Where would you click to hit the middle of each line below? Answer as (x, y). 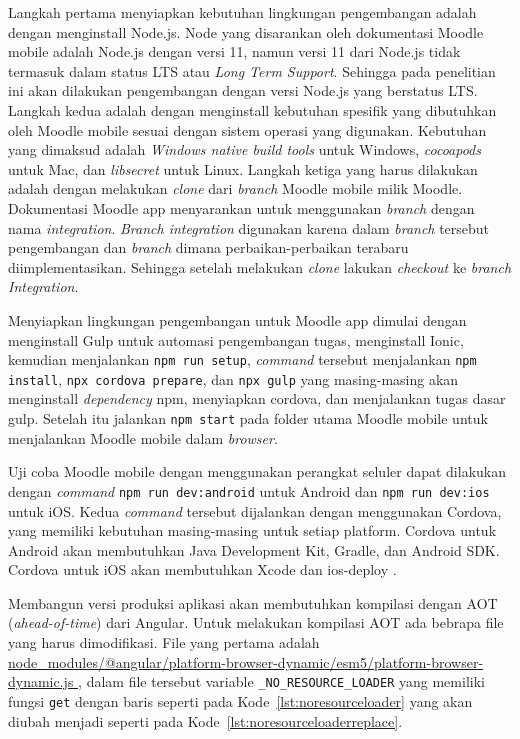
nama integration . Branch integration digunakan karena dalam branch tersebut (249, 227)
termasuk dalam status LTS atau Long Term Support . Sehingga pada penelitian (252, 70)
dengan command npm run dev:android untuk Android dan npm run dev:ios (249, 490)
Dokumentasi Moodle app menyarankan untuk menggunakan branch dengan (241, 207)
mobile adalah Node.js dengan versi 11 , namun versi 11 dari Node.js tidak (234, 51)
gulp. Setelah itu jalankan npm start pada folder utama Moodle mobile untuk (248, 418)
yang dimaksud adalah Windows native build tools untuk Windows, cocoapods (244, 149)
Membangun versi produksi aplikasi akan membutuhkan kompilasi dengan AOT (253, 602)
